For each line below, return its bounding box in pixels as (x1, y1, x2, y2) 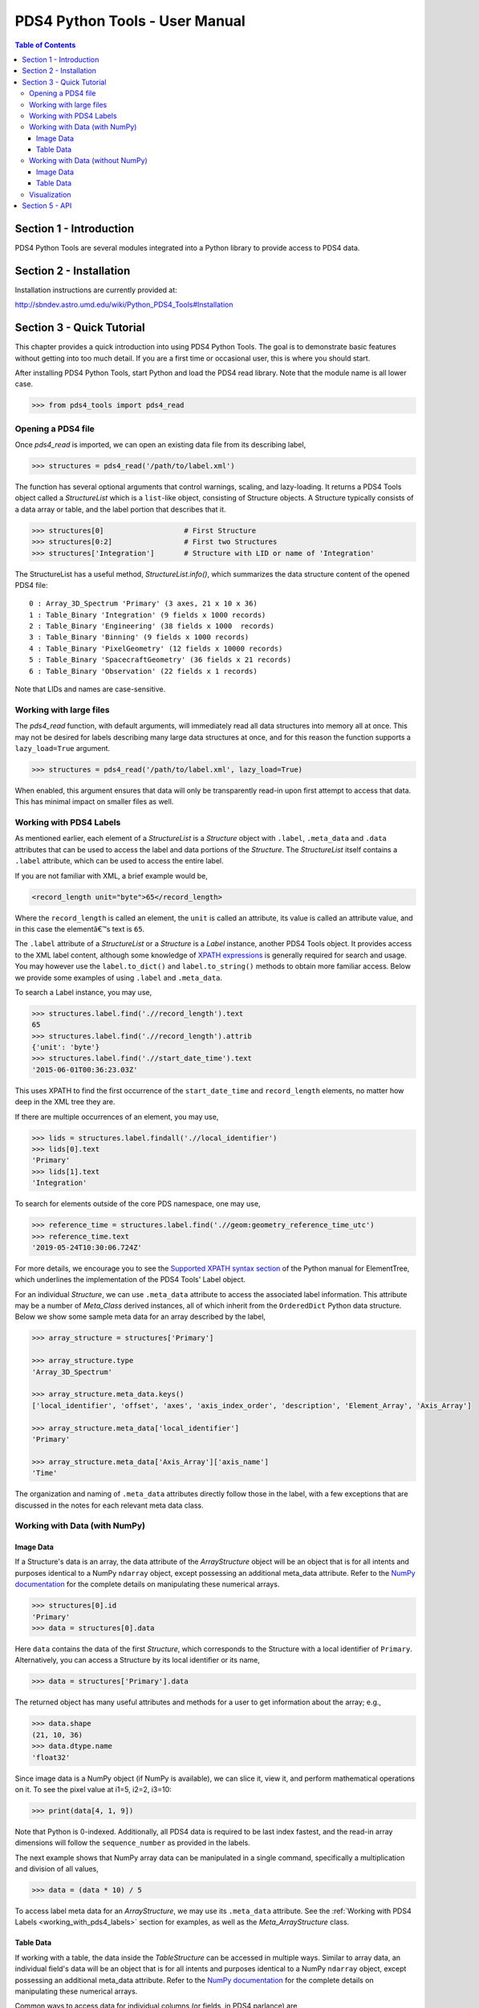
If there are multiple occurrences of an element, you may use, (14, 1112, 219, 1121)
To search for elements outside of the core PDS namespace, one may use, (14, 1199, 261, 1209)
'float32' (31, 1753, 71, 1762)
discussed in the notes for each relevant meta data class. (14, 1500, 204, 1510)
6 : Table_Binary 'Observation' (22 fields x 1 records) (29, 667, 258, 675)
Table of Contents (14, 40, 76, 50)
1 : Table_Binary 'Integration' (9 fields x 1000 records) (29, 610, 266, 619)
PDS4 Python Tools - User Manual (14, 12, 246, 30)
